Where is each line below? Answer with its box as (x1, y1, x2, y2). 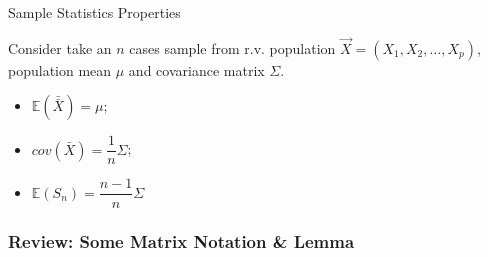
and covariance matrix (128, 59, 265, 80)
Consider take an (8, 37, 112, 58)
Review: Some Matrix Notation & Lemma (8, 229, 355, 254)
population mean (8, 59, 112, 80)
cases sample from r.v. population (129, 37, 336, 58)
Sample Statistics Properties (8, 2, 181, 22)
